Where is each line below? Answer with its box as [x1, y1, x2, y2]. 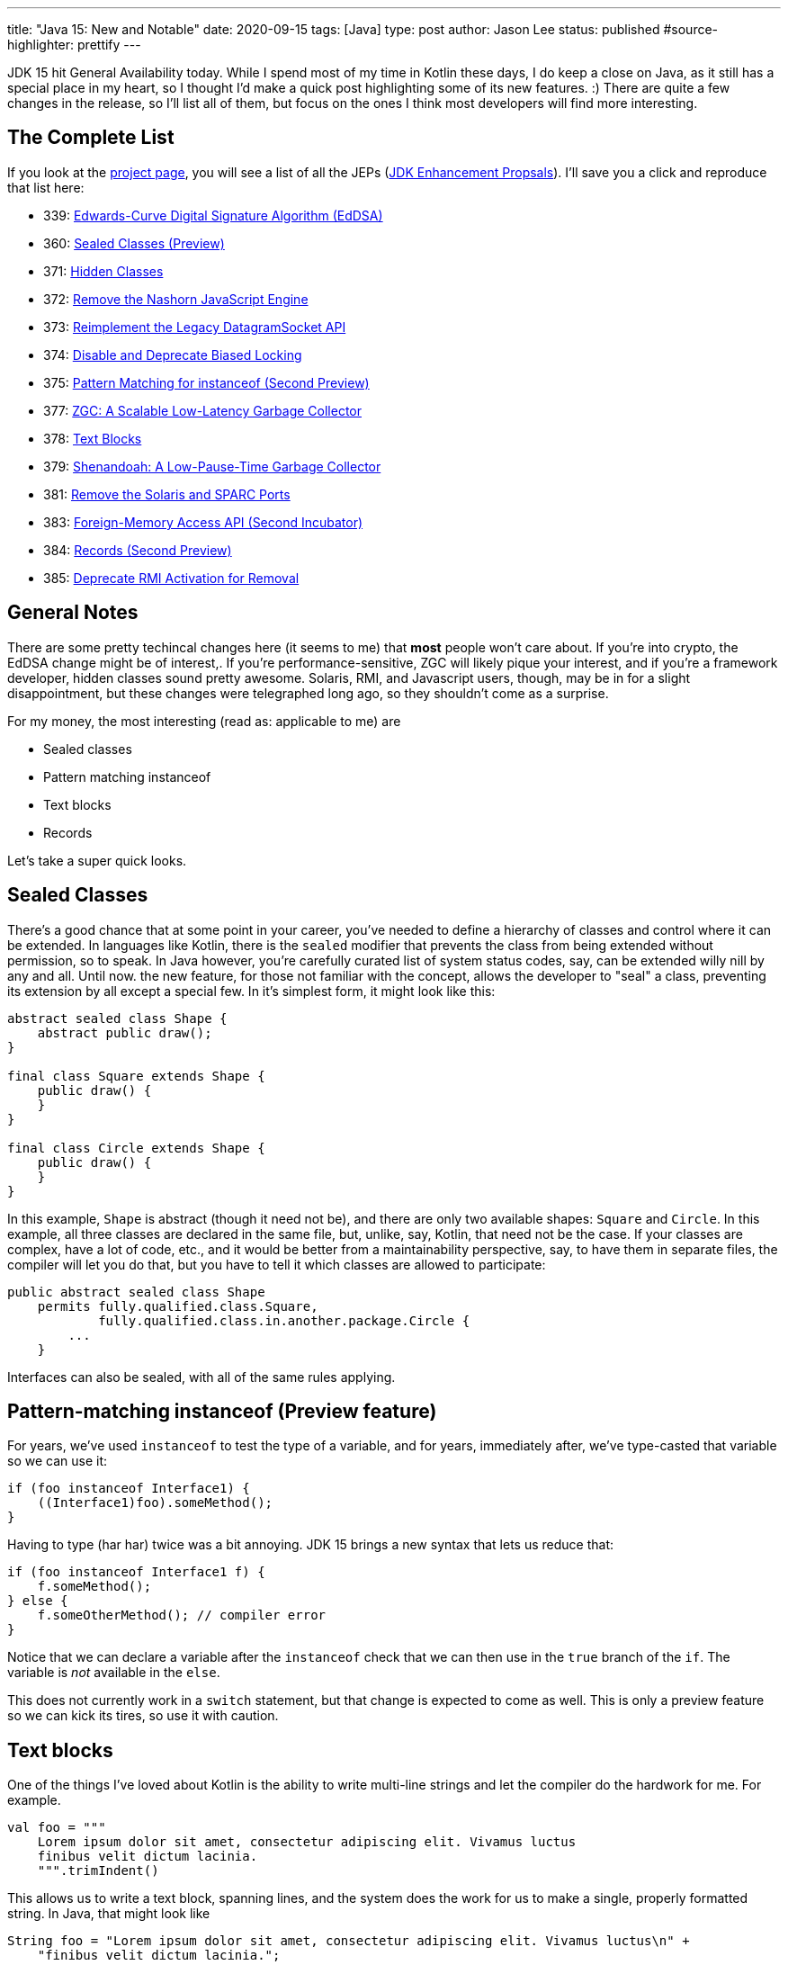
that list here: [7, 179, 85, 195]
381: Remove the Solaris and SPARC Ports [43, 486, 291, 502]
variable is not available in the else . [7, 1664, 220, 1681]
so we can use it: [7, 1453, 108, 1469]
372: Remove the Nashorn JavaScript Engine [43, 291, 309, 307]
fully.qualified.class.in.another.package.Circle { [98, 1313, 470, 1328]
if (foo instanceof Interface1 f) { [7, 1565, 265, 1580]
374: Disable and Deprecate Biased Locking [43, 346, 302, 363]
